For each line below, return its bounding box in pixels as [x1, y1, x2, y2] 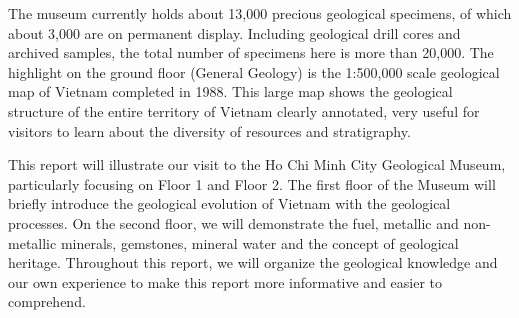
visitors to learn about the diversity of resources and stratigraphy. [8, 120, 411, 141]
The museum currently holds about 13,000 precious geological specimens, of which [8, 3, 512, 23]
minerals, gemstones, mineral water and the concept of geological [60, 232, 459, 253]
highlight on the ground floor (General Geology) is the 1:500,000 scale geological [8, 61, 500, 82]
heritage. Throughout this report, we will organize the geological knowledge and [8, 252, 498, 273]
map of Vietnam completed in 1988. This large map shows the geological [8, 81, 453, 102]
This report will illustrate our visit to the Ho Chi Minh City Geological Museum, [8, 154, 506, 175]
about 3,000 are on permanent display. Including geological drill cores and [8, 22, 461, 43]
